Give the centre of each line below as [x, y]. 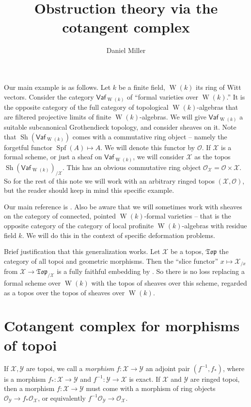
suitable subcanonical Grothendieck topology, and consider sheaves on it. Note [120, 127]
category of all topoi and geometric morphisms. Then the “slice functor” [111, 261]
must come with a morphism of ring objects [151, 388]
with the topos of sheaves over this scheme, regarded [169, 283]
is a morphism [25, 379]
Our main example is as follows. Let [57, 87]
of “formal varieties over [163, 96]
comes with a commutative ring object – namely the [150, 136]
